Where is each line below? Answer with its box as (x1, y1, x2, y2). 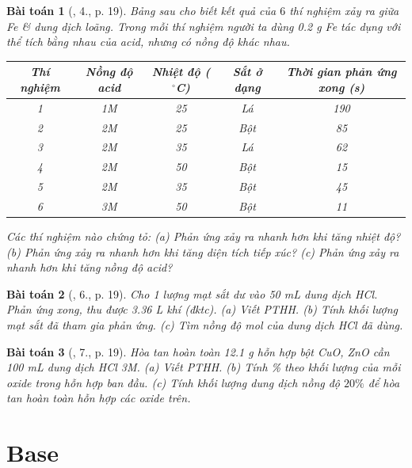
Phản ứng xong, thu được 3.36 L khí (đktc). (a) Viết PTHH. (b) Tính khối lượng (6, 301, 399, 318)
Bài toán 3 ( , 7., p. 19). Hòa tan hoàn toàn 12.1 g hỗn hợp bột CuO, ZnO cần (6, 343, 390, 360)
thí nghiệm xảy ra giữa (289, 2, 399, 18)
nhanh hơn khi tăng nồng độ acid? (6, 259, 173, 276)
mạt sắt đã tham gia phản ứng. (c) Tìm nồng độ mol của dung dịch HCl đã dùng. (6, 317, 403, 333)
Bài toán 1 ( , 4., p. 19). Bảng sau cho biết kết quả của (6, 2, 277, 18)
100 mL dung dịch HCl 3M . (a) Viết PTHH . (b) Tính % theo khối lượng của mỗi (6, 359, 401, 375)
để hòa (368, 374, 400, 390)
